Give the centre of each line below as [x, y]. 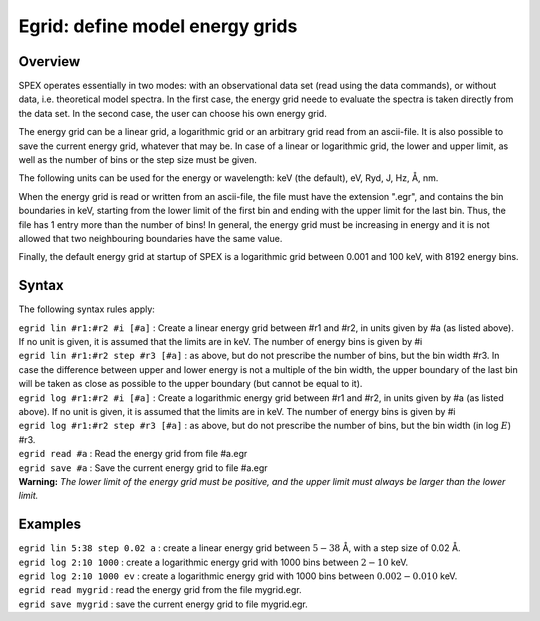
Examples [50, 524]
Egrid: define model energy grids [158, 26]
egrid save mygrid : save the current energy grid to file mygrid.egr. [163, 604]
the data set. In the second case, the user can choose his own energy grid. [172, 113]
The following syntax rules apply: [86, 309]
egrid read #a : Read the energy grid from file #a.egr [133, 454]
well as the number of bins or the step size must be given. [137, 160]
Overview [49, 61]
